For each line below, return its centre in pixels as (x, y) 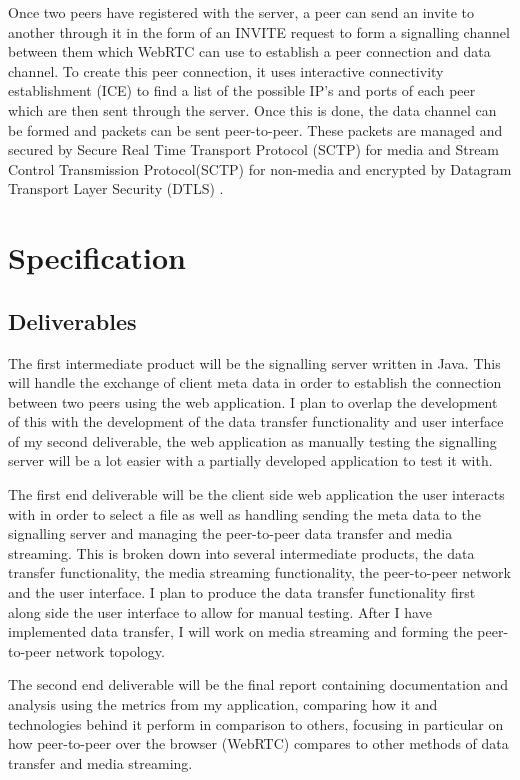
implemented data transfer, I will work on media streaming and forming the (240, 631)
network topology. (110, 650)
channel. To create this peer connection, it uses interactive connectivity (226, 70)
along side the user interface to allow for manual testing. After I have (220, 611)
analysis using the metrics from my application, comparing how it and (223, 704)
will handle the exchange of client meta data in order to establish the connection (255, 382)
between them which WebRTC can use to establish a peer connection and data (249, 51)
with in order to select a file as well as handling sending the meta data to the (244, 513)
